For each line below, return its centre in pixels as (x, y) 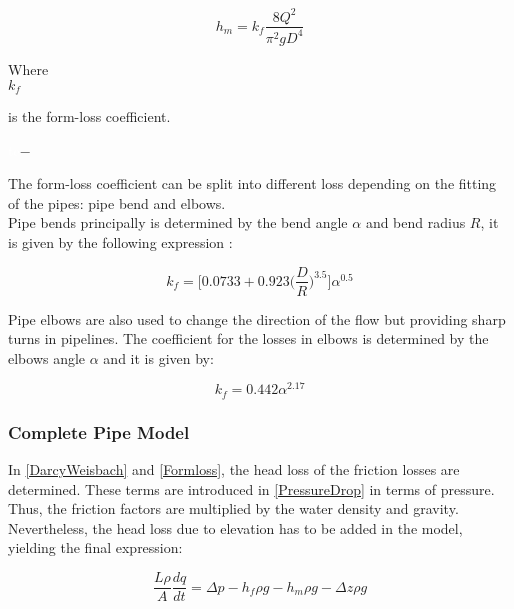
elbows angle (47, 357)
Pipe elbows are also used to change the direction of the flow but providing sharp (257, 318)
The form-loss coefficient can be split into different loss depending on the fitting (252, 183)
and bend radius (415, 222)
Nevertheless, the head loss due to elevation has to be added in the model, (235, 527)
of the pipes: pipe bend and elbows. (117, 202)
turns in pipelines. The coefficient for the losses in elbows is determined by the (248, 338)
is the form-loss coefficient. (89, 115)
